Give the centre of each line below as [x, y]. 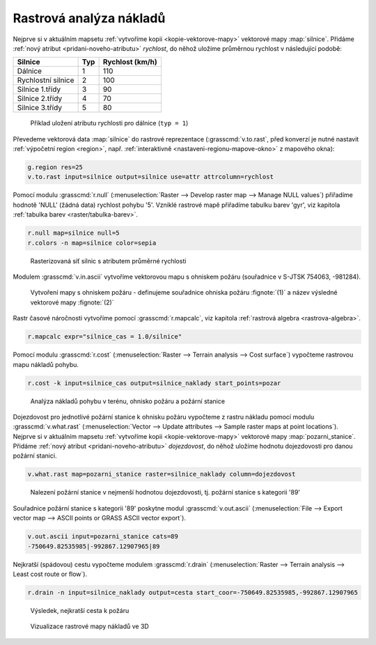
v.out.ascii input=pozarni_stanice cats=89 [103, 537]
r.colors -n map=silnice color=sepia [92, 243]
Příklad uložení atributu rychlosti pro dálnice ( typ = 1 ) [109, 123]
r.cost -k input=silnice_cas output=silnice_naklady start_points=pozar [154, 383]
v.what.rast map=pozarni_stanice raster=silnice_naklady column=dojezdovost [162, 474]
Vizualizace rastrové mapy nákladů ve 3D [89, 626]
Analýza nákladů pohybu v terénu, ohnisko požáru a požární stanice [128, 401]
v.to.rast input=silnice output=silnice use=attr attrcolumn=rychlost [151, 177]
